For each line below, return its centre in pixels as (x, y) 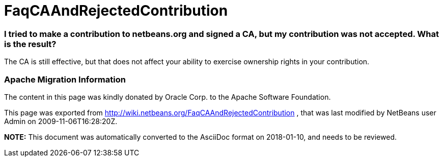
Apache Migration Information (65, 79)
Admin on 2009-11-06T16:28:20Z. (61, 121)
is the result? (30, 44)
